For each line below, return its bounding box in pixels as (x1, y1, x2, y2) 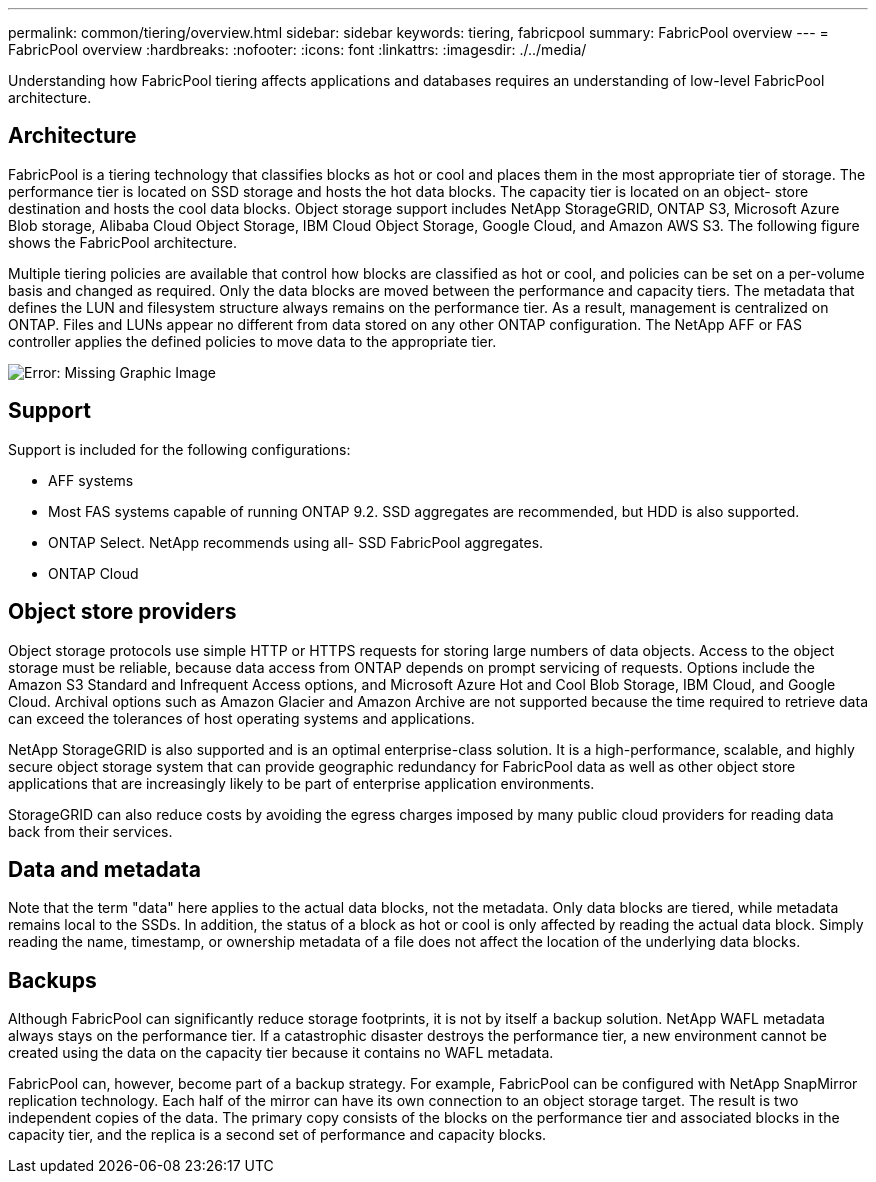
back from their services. (8, 822, 173, 840)
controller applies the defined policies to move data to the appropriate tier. (8, 332, 497, 350)
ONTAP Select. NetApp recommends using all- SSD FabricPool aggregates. (48, 533, 544, 551)
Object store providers (8, 599, 237, 625)
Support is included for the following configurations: (8, 440, 351, 458)
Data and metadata (8, 856, 201, 882)
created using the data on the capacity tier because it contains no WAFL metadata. (8, 1044, 554, 1062)
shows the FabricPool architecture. (8, 233, 237, 251)
